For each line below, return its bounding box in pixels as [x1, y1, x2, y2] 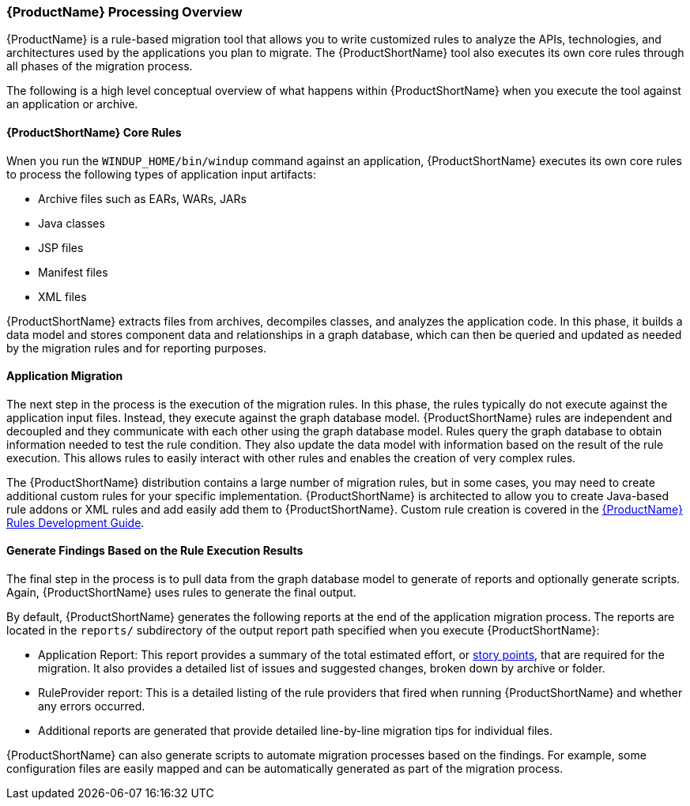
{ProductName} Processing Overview [6, 4, 243, 20]
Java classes [38, 216, 105, 230]
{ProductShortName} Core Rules [6, 125, 182, 139]
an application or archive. [6, 97, 138, 111]
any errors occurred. [38, 699, 145, 714]
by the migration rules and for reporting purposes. [6, 341, 267, 355]
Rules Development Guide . [6, 515, 145, 529]
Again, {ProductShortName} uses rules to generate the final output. [6, 586, 356, 600]
